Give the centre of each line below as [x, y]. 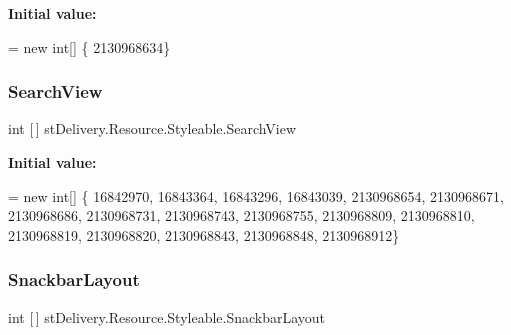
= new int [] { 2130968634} [89, 46]
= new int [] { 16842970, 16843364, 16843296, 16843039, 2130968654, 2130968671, [256, 195]
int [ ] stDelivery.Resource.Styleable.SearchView [152, 128]
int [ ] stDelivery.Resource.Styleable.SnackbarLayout [167, 316]
